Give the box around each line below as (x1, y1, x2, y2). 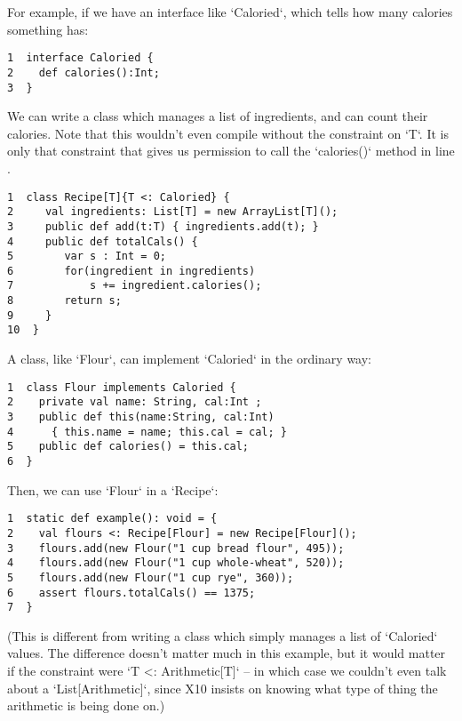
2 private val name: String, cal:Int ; (7, 396, 262, 409)
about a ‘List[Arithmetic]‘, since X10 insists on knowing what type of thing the (7, 678, 438, 697)
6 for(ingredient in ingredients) (7, 264, 256, 277)
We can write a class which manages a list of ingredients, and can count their (7, 107, 428, 125)
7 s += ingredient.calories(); (7, 279, 262, 292)
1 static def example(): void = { (7, 512, 218, 525)
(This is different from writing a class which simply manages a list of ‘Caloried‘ (7, 626, 438, 645)
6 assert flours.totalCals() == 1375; (7, 586, 256, 599)
